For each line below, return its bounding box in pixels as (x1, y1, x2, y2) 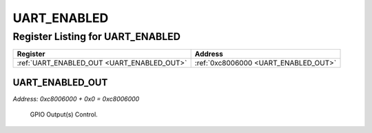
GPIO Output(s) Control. (30, 110, 98, 119)
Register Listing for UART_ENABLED (12, 30, 180, 43)
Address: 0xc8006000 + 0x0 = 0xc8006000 (12, 94, 140, 103)
